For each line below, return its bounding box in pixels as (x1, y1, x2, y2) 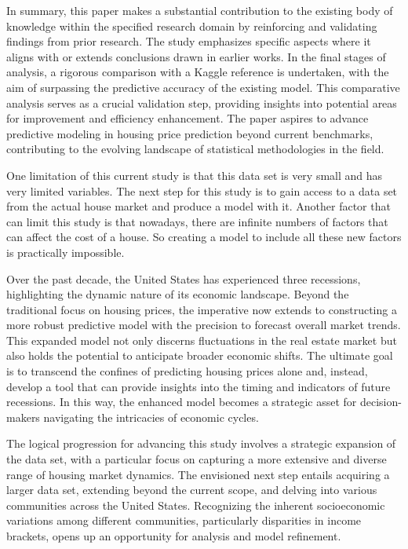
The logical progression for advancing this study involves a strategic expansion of (6, 435, 396, 452)
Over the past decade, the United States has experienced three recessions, (6, 270, 361, 287)
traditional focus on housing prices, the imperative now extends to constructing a (6, 301, 397, 317)
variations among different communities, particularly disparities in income (6, 512, 362, 529)
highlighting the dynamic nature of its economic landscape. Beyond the (6, 286, 349, 302)
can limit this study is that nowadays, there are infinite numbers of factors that (6, 213, 388, 229)
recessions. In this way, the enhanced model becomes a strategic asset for (6, 393, 357, 410)
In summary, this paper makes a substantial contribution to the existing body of (6, 2, 393, 18)
